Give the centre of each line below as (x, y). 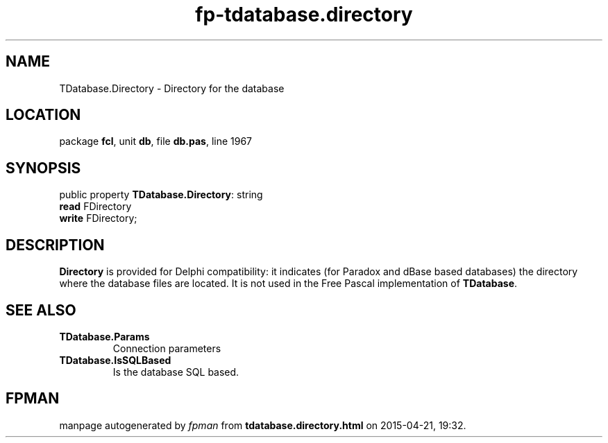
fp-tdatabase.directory (304, 15)
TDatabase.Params (104, 336)
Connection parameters (167, 348)
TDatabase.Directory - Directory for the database (172, 88)
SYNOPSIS (43, 168)
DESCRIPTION (55, 245)
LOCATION (43, 115)
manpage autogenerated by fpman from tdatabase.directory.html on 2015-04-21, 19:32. (263, 425)
